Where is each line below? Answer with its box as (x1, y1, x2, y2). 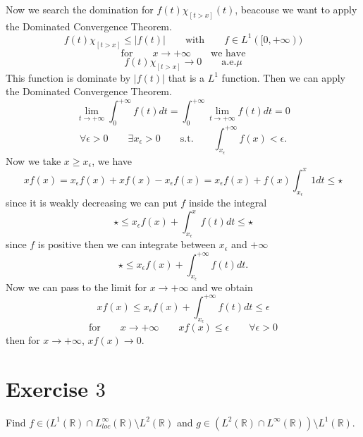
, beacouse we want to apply (235, 2, 357, 16)
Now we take (6, 153, 61, 168)
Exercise (6, 374, 88, 402)
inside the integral (188, 195, 267, 210)
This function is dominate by (6, 70, 131, 85)
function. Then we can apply (221, 70, 346, 85)
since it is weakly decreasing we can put (6, 195, 178, 210)
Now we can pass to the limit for (6, 279, 147, 294)
